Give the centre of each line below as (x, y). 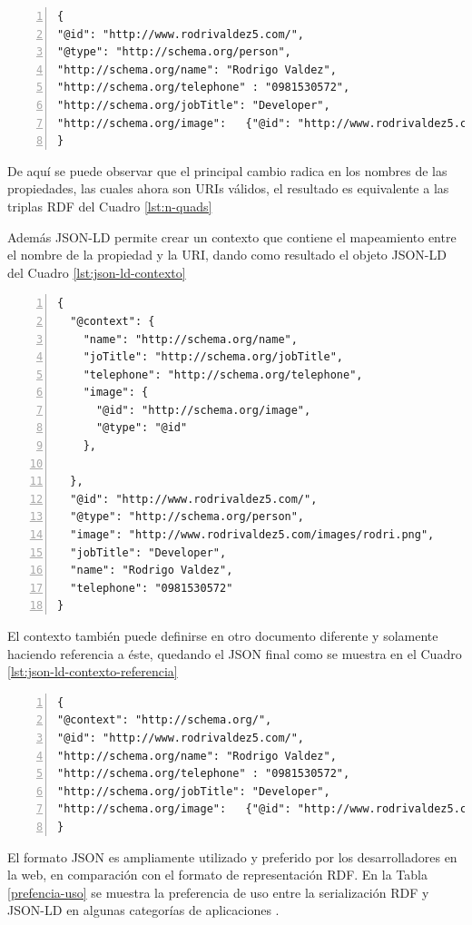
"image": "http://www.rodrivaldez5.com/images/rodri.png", (252, 535)
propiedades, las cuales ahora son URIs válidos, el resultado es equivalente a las (228, 188)
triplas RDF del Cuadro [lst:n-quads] (110, 206)
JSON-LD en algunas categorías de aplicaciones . (143, 910)
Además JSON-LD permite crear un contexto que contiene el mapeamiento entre (232, 236)
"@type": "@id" (142, 428)
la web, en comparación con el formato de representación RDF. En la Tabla (217, 875)
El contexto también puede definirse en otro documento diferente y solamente (223, 635)
